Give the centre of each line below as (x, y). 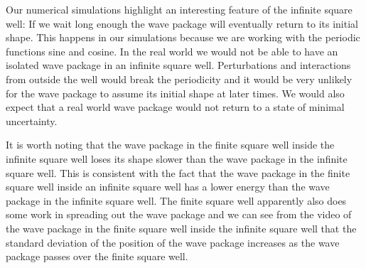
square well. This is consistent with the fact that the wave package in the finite (178, 172)
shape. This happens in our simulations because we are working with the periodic (183, 37)
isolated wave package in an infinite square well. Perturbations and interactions (178, 65)
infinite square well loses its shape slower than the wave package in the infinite (177, 158)
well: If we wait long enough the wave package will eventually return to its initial (182, 23)
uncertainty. (32, 120)
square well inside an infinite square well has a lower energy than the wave (168, 187)
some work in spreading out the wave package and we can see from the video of (179, 214)
